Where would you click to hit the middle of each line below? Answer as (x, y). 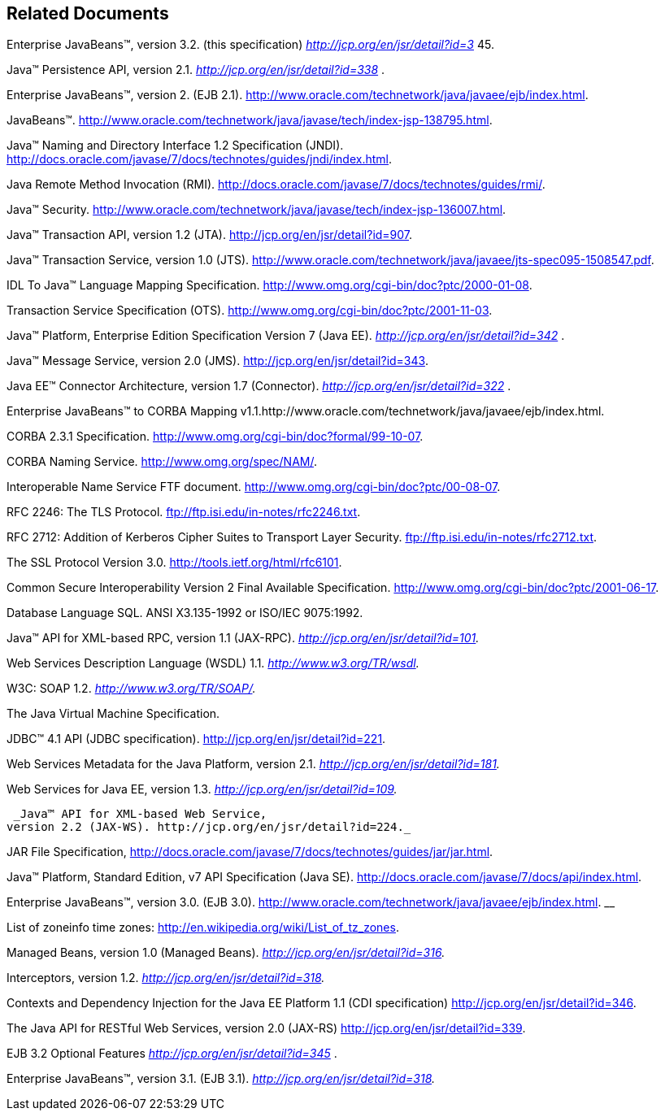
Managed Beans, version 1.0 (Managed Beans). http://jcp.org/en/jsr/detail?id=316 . (226, 953)
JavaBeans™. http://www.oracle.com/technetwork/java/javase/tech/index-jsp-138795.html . (250, 120)
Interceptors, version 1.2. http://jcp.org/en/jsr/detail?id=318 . (166, 978)
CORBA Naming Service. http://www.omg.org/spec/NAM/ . (162, 462)
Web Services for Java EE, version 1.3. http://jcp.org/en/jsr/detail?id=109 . (202, 789)
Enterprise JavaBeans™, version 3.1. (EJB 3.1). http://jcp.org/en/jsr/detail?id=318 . (221, 1079)
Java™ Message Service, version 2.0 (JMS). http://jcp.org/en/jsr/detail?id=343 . (217, 361)
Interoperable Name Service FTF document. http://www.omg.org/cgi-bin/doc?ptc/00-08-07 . (254, 487)
